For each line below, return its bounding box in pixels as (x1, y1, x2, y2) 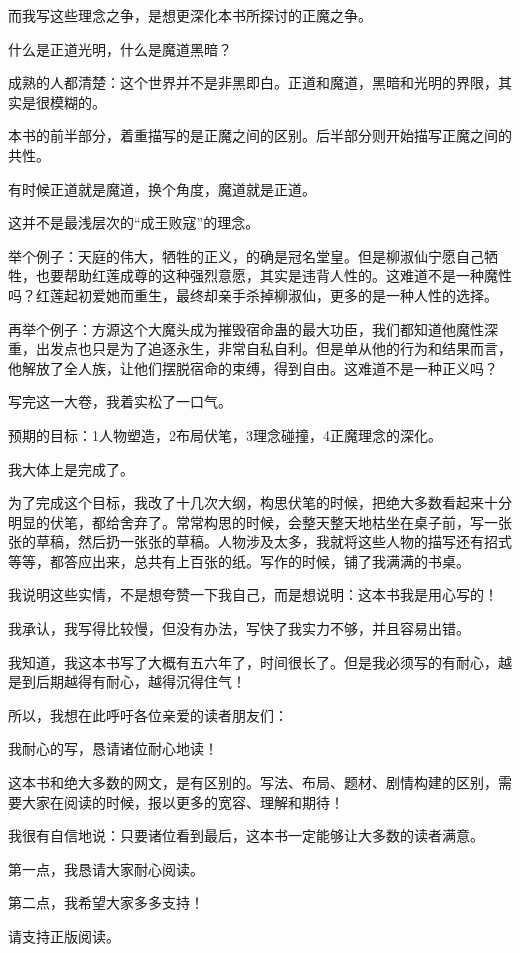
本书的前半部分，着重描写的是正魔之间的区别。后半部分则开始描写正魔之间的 (8, 125, 512, 146)
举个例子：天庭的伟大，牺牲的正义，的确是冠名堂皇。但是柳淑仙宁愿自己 (8, 245, 484, 266)
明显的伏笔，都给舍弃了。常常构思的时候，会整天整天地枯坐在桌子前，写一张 (8, 511, 512, 532)
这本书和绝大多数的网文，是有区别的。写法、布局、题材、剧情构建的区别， (8, 772, 498, 793)
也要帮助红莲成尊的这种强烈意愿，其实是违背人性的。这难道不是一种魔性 (35, 265, 512, 286)
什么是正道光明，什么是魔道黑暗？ (8, 38, 232, 59)
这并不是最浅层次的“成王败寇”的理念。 (8, 212, 260, 233)
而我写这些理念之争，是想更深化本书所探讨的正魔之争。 (8, 5, 372, 25)
